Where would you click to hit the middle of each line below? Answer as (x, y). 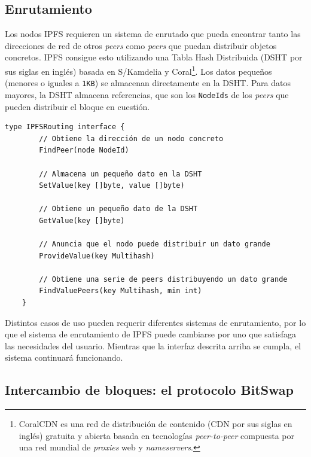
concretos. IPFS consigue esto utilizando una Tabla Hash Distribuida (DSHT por (154, 57)
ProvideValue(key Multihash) (97, 256)
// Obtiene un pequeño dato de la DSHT (118, 209)
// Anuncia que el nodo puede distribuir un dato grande (155, 244)
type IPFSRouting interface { (65, 127)
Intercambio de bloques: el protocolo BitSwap (149, 390)
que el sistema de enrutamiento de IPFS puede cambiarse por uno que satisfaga (150, 334)
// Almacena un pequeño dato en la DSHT (121, 174)
